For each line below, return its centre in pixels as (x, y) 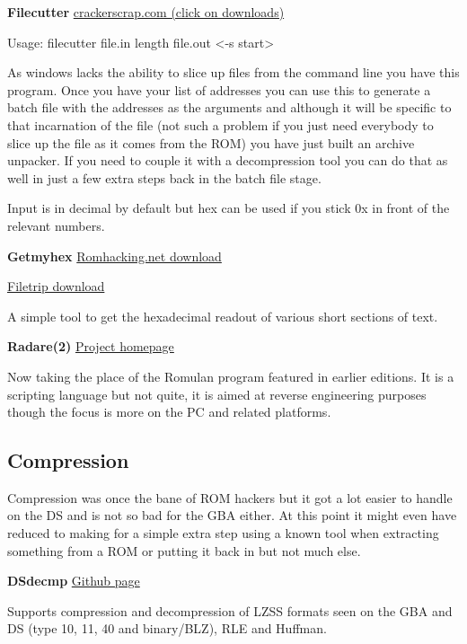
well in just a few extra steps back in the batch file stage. (164, 177)
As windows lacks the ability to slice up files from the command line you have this (233, 72)
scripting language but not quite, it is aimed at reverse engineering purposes (217, 394)
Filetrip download (56, 286)
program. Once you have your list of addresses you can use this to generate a (219, 89)
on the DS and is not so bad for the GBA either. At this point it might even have (232, 515)
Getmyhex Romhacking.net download (115, 256)
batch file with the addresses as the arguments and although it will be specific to (229, 107)
